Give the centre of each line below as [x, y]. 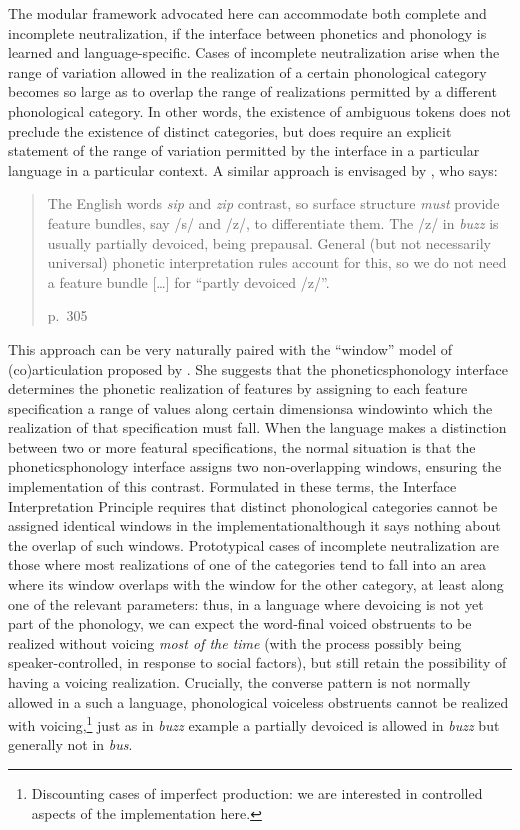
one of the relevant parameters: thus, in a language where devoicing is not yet [246, 603]
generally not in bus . [70, 744]
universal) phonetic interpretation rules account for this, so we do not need [277, 262]
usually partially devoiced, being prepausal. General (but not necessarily [269, 242]
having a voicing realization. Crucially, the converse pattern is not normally [239, 682]
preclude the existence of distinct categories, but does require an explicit [230, 130]
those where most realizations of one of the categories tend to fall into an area [247, 564]
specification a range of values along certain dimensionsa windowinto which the [250, 407]
